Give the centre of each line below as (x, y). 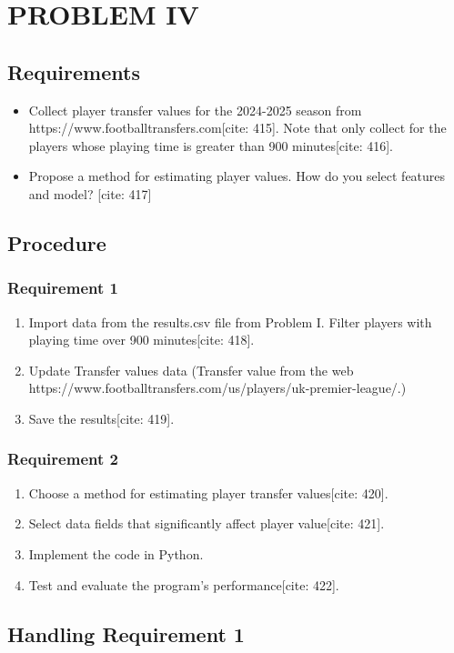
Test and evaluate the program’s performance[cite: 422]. (184, 584)
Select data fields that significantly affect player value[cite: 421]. (207, 523)
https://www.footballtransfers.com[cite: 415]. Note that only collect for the (237, 128)
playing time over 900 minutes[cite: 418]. (141, 340)
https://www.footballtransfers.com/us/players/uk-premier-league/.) (217, 388)
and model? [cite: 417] (90, 193)
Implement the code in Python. (116, 553)
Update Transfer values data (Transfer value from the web (191, 370)
